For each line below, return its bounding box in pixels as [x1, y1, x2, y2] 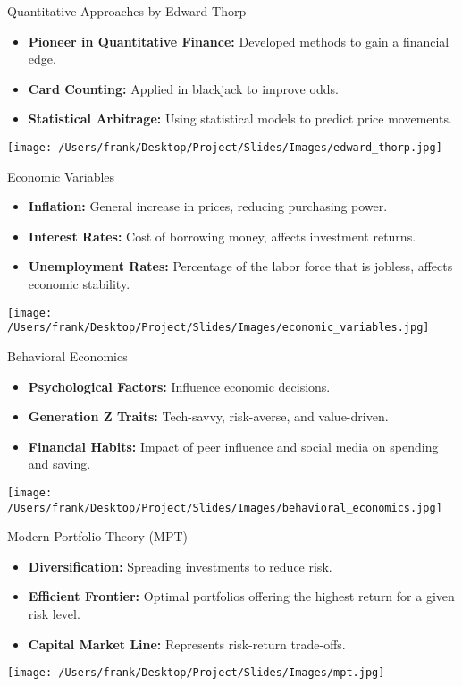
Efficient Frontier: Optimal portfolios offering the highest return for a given [28, 587, 455, 606]
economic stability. [28, 275, 130, 292]
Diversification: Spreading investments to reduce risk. [28, 556, 332, 575]
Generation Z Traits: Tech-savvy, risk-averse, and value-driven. [28, 407, 389, 426]
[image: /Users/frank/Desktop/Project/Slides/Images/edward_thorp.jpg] [7, 140, 442, 154]
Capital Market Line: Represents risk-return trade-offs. [28, 634, 346, 653]
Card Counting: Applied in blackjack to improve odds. [28, 79, 339, 97]
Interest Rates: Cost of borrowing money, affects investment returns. [28, 226, 416, 245]
